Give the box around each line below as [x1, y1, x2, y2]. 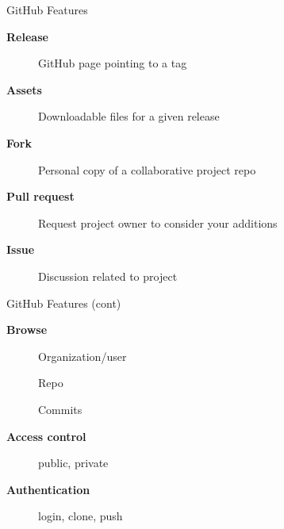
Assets [6, 81, 42, 98]
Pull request [6, 188, 75, 205]
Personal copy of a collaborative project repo [38, 161, 256, 178]
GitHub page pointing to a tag [38, 55, 187, 71]
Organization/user [38, 347, 127, 364]
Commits [38, 401, 83, 417]
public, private [38, 454, 109, 471]
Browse [6, 321, 48, 338]
